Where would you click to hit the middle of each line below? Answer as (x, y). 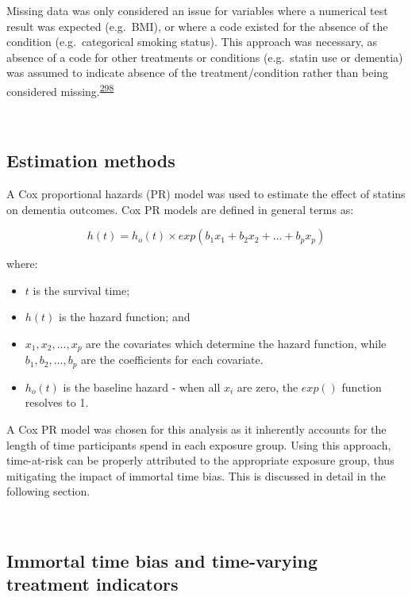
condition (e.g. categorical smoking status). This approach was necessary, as (192, 42)
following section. (48, 491)
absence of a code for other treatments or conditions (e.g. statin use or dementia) (205, 57)
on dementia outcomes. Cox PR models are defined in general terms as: (180, 209)
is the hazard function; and (125, 317)
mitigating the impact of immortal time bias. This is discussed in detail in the (196, 475)
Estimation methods (91, 161)
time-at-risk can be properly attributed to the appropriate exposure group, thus (200, 460)
